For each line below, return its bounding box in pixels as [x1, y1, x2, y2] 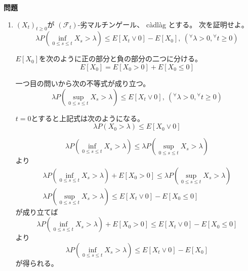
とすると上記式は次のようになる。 [31, 112, 145, 123]
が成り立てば [15, 206, 58, 217]
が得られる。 [15, 258, 58, 268]
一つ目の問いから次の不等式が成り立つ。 [15, 78, 150, 88]
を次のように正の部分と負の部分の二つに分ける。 [39, 53, 202, 64]
